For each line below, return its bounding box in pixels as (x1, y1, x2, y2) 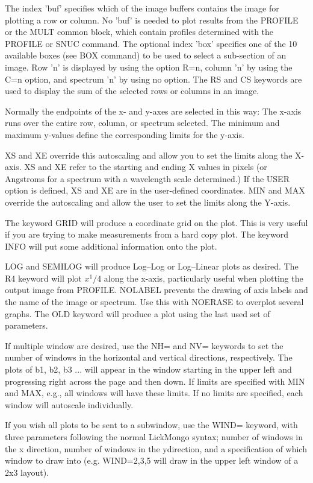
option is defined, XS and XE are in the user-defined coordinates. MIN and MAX (5, 184, 305, 197)
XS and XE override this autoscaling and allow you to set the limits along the (5, 148, 293, 161)
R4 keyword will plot (5, 271, 82, 284)
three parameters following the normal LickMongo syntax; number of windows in (5, 431, 303, 443)
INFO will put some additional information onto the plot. (5, 239, 217, 252)
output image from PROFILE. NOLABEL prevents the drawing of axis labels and (5, 283, 308, 296)
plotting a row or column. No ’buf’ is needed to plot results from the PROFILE (5, 13, 299, 26)
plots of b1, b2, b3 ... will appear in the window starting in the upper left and (5, 363, 292, 376)
